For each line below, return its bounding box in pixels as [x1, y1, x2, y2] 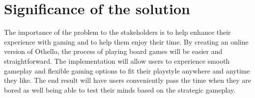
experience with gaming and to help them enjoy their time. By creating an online [4, 36, 249, 47]
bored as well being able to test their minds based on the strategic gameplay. [4, 84, 236, 95]
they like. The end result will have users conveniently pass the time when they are [4, 75, 251, 85]
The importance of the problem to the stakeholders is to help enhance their [4, 27, 231, 37]
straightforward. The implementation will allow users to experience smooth [4, 55, 230, 66]
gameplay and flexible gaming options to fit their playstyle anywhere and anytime [4, 65, 250, 75]
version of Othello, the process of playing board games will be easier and [4, 46, 223, 56]
